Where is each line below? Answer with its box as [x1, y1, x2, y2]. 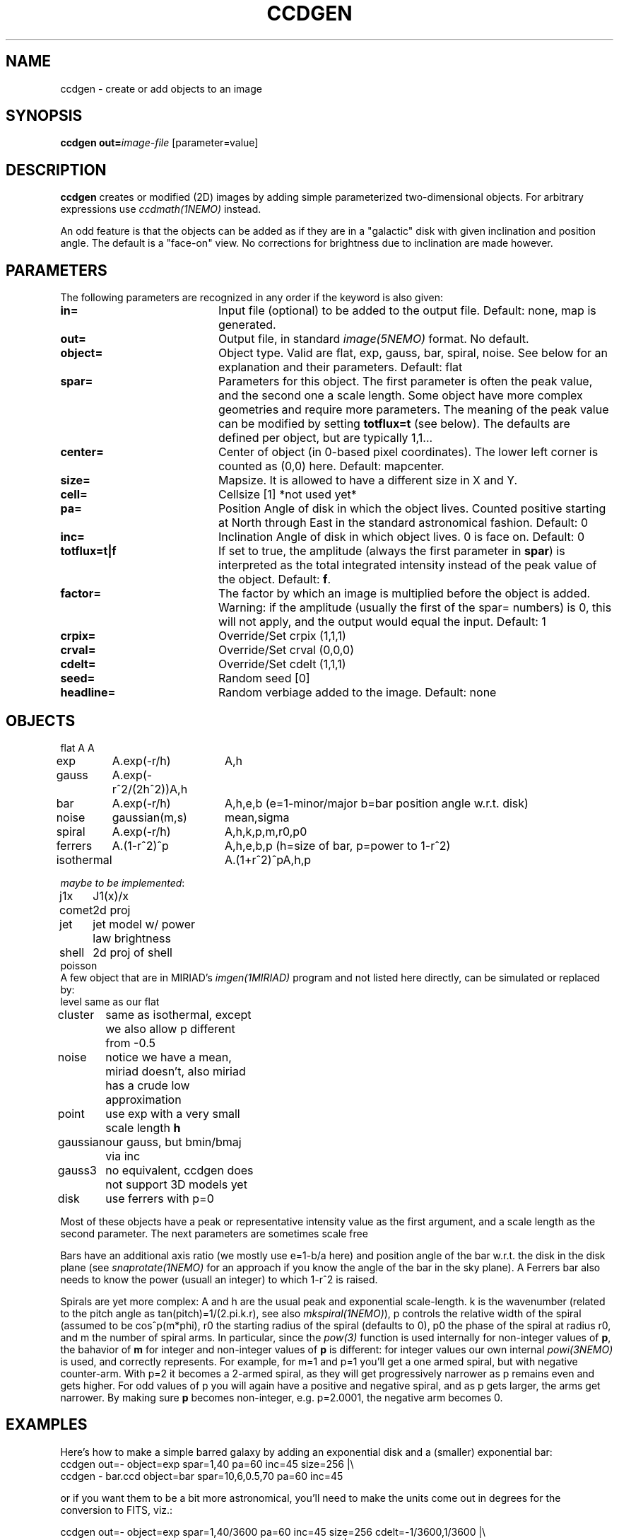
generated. [218, 317, 276, 332]
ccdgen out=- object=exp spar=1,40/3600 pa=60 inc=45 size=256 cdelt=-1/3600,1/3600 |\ [60, 1525, 486, 1538]
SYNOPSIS [6, 107, 83, 125]
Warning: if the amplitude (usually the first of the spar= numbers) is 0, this [218, 600, 612, 615]
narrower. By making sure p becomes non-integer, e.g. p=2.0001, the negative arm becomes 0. [60, 1391, 503, 1404]
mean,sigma [224, 810, 290, 824]
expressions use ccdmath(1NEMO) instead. [60, 203, 261, 216]
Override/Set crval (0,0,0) [218, 643, 354, 658]
